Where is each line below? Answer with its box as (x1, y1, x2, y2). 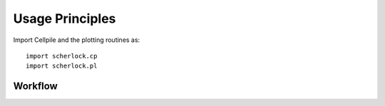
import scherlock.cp (26, 52, 98, 60)
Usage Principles (13, 11, 116, 26)
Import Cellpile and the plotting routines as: (13, 36, 140, 44)
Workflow (13, 80, 58, 92)
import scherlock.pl (26, 62, 98, 70)
